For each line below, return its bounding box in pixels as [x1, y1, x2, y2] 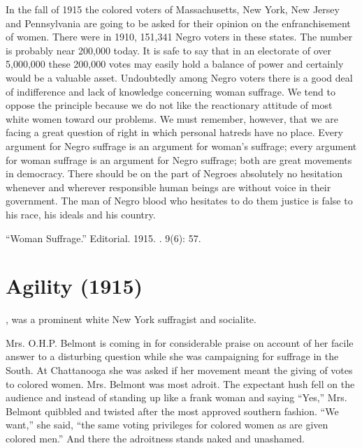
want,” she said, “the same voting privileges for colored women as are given [6, 417, 328, 432]
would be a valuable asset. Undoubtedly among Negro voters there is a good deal [6, 70, 353, 84]
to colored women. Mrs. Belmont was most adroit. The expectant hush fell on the [6, 376, 355, 391]
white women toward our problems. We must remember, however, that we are [6, 111, 338, 126]
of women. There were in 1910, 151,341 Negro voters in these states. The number [6, 29, 353, 44]
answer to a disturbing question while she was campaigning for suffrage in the [6, 349, 339, 364]
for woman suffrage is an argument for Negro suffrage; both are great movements [6, 152, 352, 167]
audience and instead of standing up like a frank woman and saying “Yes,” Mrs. [6, 390, 347, 405]
